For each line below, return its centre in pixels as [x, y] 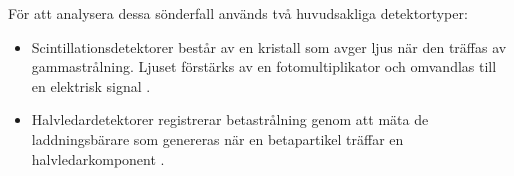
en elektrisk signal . [91, 85]
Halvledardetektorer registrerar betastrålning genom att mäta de [230, 119]
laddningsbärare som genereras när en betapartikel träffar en [217, 138]
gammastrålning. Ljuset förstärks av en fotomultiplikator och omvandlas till [264, 66]
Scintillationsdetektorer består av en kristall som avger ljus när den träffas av [269, 46]
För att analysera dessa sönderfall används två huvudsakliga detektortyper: [238, 13]
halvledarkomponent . [98, 158]
